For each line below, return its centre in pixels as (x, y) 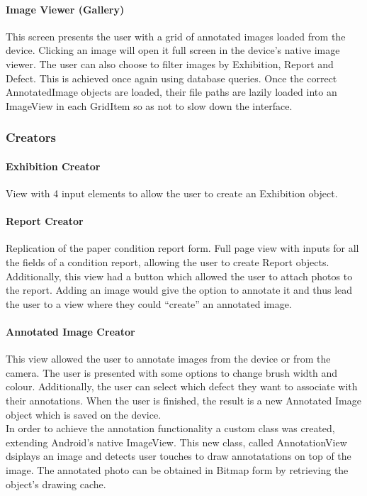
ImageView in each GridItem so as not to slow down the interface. (149, 105)
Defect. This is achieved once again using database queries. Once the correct (171, 78)
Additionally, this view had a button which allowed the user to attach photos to (179, 276)
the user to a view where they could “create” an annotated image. (149, 303)
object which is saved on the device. (84, 414)
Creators (31, 137)
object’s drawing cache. (56, 484)
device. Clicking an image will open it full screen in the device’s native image (173, 50)
